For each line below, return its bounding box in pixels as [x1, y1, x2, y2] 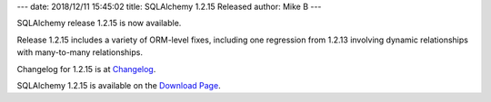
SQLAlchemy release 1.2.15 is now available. [16, 18, 182, 29]
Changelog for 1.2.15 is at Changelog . [16, 63, 156, 74]
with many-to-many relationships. [16, 47, 144, 58]
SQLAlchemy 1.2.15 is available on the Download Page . [16, 79, 222, 90]
